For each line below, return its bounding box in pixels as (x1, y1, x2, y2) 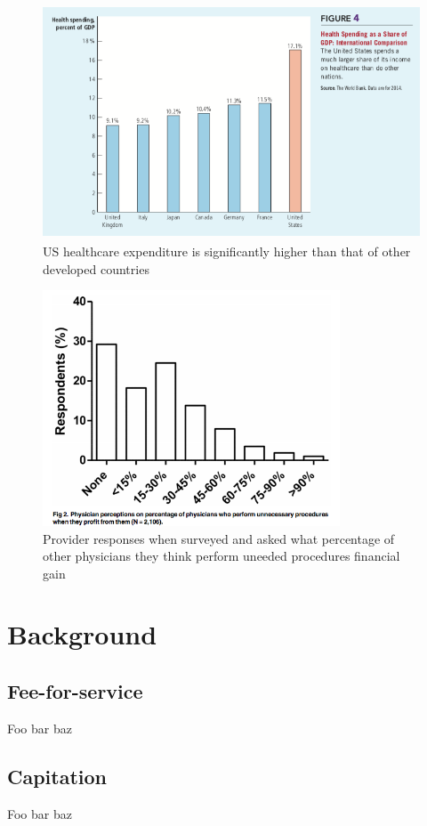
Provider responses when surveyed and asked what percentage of (43, 529, 395, 547)
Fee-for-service (7, 677, 143, 705)
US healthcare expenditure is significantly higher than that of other (43, 242, 411, 261)
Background (7, 616, 157, 652)
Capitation (7, 762, 108, 790)
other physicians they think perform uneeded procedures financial (43, 547, 400, 565)
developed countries (43, 259, 149, 278)
